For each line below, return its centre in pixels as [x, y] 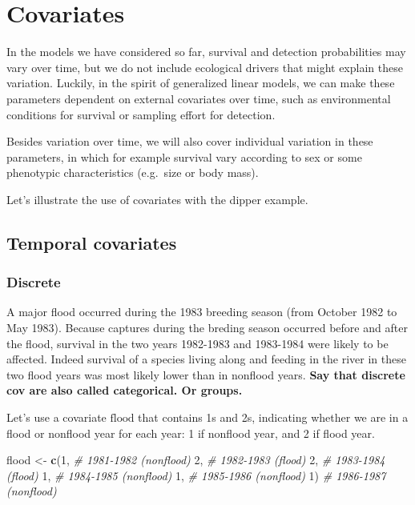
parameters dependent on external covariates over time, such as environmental [199, 98]
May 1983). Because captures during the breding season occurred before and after [207, 328]
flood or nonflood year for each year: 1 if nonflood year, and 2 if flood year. [191, 433]
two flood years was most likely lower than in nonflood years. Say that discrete [206, 374]
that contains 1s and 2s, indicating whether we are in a [273, 417]
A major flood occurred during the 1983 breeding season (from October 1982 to [202, 312]
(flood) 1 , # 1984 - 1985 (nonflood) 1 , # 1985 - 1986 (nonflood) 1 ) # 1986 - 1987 [196, 475]
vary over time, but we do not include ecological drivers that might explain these [205, 67]
